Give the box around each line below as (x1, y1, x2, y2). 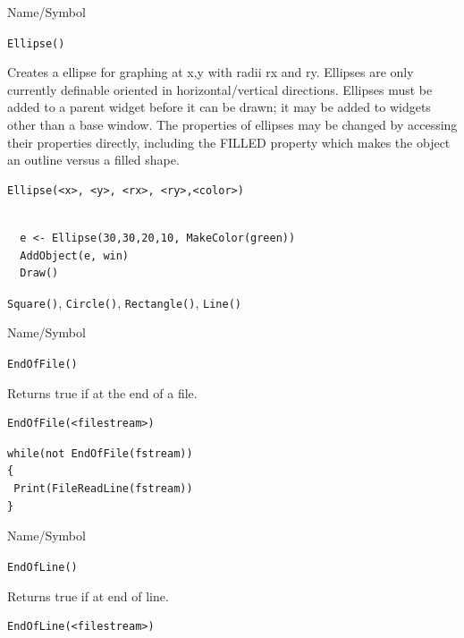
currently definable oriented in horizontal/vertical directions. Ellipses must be (7, 80, 433, 98)
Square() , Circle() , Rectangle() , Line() (7, 293, 241, 311)
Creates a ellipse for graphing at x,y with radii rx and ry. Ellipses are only (7, 63, 414, 81)
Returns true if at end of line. (7, 586, 169, 605)
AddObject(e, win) (20, 249, 130, 262)
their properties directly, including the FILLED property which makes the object (7, 132, 451, 151)
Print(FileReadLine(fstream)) (13, 482, 193, 496)
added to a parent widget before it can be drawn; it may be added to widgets (7, 98, 431, 116)
